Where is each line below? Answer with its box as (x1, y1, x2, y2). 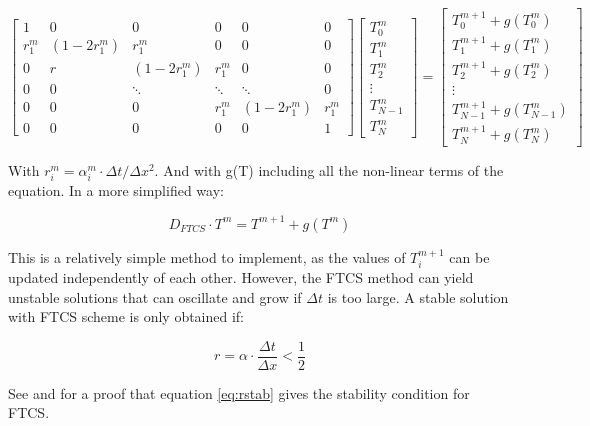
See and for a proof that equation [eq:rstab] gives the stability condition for (8, 382, 470, 403)
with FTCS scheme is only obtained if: (8, 306, 245, 327)
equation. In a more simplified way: (8, 180, 224, 201)
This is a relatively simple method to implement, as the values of (8, 246, 406, 267)
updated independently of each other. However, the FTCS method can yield (8, 266, 474, 287)
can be (449, 246, 490, 267)
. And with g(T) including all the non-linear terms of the (154, 160, 504, 181)
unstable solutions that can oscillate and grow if (8, 286, 302, 307)
